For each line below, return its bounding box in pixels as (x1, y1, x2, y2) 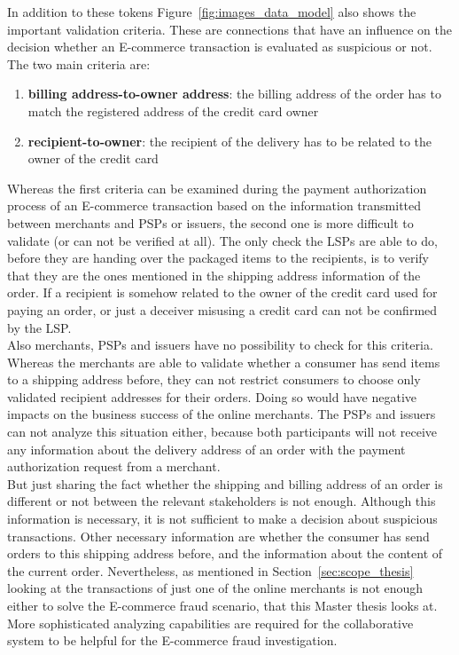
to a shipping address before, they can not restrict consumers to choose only (7, 370, 421, 389)
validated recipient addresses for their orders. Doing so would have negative (7, 387, 417, 406)
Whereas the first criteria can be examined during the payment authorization (7, 178, 427, 197)
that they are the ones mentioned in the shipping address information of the (7, 265, 421, 284)
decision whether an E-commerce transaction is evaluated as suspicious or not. (7, 37, 432, 56)
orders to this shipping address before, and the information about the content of (7, 544, 443, 563)
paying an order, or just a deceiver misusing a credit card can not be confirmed (7, 300, 438, 319)
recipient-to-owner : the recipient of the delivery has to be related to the (27, 131, 432, 150)
